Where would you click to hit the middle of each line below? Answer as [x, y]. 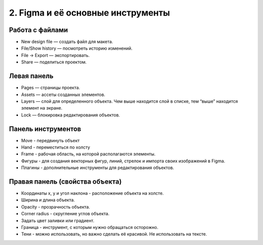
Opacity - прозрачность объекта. [56, 207]
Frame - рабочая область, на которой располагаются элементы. [88, 154]
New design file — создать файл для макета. [67, 42]
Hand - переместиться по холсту [56, 147]
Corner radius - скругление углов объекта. [65, 214]
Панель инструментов [45, 129]
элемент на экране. [42, 108]
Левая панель [31, 76]
